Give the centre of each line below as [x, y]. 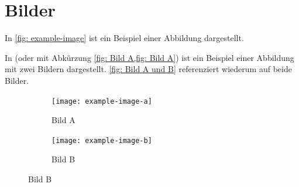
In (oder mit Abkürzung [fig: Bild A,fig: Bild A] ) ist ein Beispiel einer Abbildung [149, 57]
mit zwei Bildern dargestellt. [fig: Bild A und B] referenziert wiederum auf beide [148, 69]
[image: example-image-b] [102, 140]
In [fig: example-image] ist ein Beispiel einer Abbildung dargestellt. [124, 38]
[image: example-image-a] [102, 101]
